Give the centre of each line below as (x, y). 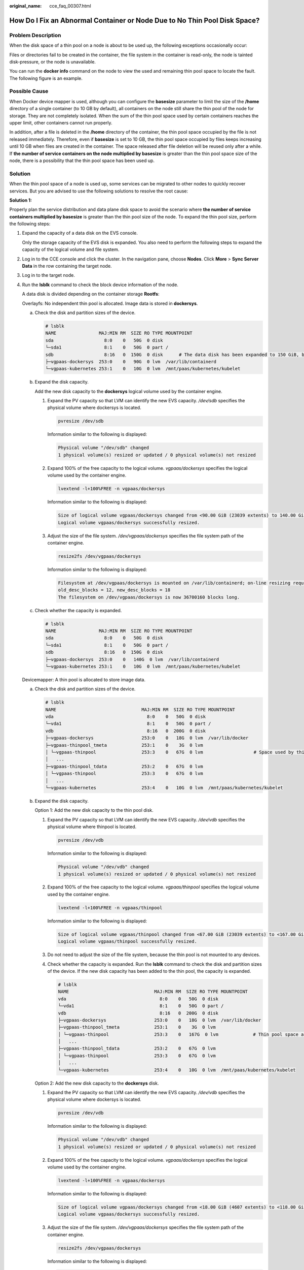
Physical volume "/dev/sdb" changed (104, 448)
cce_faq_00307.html (70, 6)
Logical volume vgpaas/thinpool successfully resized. (127, 942)
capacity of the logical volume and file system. (71, 249)
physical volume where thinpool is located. (92, 827)
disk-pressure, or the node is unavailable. (53, 61)
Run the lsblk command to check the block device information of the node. (100, 284)
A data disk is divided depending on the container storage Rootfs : (91, 294)
